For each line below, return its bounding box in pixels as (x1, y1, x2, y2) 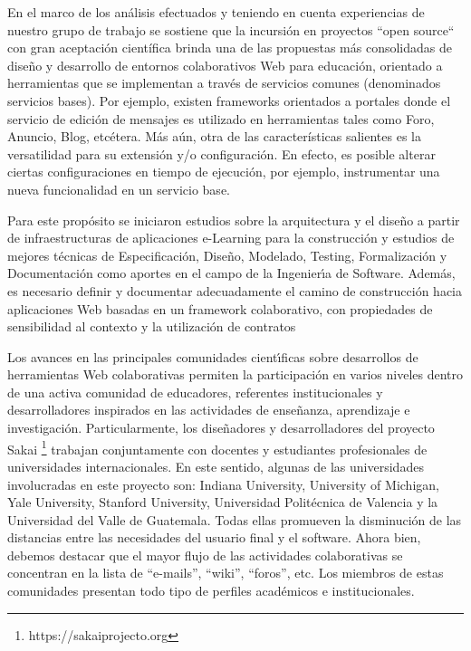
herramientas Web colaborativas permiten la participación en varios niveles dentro (7, 365, 464, 384)
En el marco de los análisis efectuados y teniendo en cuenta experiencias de (7, 3, 425, 21)
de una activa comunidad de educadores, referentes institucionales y (7, 382, 383, 401)
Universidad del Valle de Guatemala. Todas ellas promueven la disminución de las (7, 510, 462, 529)
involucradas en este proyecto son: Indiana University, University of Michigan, (7, 474, 439, 493)
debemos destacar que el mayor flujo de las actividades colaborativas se (7, 545, 403, 564)
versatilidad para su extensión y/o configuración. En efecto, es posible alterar (7, 144, 436, 163)
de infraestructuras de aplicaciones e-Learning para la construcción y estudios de (7, 228, 455, 247)
